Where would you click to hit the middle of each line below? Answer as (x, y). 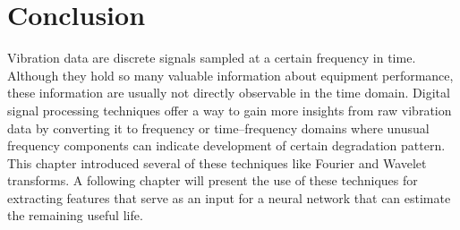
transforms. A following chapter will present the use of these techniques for (213, 180)
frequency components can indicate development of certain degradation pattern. (226, 145)
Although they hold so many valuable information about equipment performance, (230, 75)
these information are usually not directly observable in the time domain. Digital (229, 93)
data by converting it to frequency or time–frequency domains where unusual (218, 128)
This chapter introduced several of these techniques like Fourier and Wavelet (217, 162)
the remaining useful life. (75, 215)
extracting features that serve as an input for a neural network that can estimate (229, 197)
